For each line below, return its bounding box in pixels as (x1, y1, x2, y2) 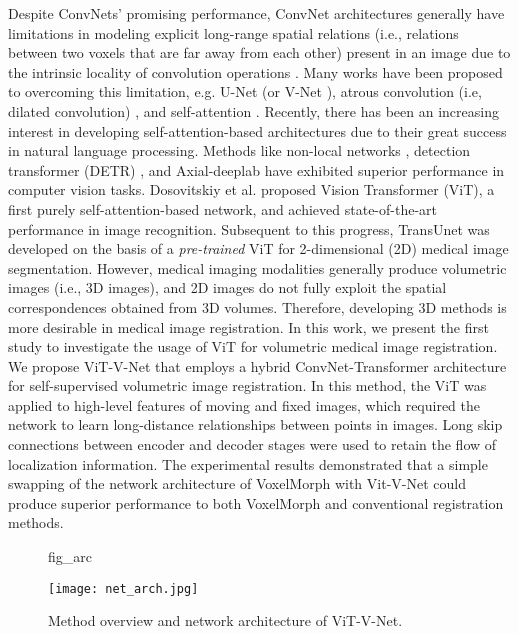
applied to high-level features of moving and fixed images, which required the (8, 394, 481, 415)
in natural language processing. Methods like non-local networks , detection (8, 140, 471, 161)
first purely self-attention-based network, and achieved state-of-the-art (8, 198, 438, 219)
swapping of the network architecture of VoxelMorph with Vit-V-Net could (8, 473, 466, 494)
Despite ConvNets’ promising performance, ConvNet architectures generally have (8, 3, 505, 23)
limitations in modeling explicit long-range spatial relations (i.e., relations (8, 22, 459, 43)
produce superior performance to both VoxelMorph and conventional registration (8, 492, 504, 513)
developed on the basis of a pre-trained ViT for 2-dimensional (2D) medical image (8, 238, 509, 259)
